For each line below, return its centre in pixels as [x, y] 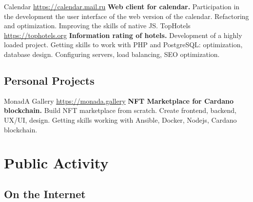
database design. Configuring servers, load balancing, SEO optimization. [112, 54]
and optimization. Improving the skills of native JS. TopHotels [97, 26]
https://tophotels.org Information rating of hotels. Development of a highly [123, 35]
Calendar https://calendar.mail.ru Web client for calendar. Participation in [122, 6]
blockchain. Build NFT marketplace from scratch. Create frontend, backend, [120, 110]
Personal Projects [49, 80]
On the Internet [45, 193]
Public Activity [56, 163]
